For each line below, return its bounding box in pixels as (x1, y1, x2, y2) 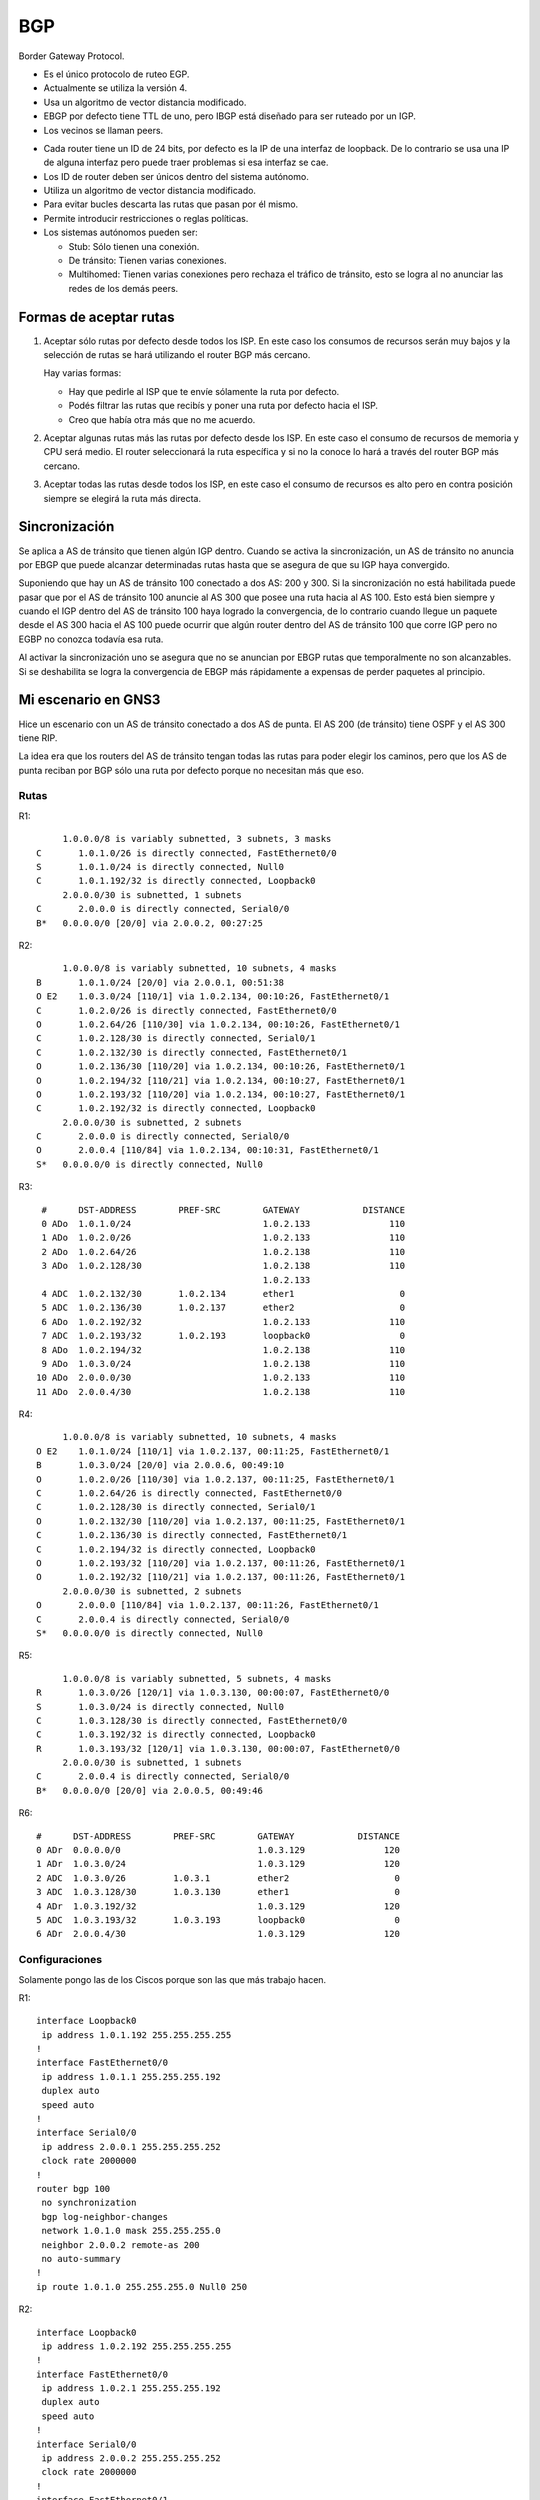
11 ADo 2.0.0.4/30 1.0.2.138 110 (36, 1386, 406, 1397)
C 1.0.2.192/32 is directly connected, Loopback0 (36, 1103, 316, 1114)
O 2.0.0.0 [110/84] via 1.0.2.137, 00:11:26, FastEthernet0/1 (36, 1600, 379, 1611)
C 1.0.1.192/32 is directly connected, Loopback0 (36, 875, 316, 887)
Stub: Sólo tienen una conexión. (68, 240, 200, 252)
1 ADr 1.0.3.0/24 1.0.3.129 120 (36, 1858, 400, 1870)
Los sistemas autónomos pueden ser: (43, 226, 199, 239)
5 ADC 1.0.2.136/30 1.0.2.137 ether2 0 (41, 1302, 406, 1314)
